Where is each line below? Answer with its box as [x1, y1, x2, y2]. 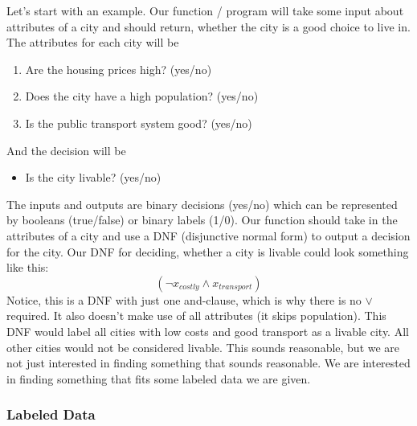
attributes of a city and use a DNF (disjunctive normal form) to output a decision [6, 227, 411, 244]
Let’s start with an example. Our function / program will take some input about [6, 2, 404, 18]
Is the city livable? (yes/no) [25, 169, 161, 186]
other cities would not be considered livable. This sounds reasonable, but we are [6, 338, 400, 355]
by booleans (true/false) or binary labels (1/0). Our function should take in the [6, 211, 398, 228]
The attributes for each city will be [6, 34, 179, 51]
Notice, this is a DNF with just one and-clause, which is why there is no [6, 291, 362, 308]
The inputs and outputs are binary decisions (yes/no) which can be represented [6, 195, 398, 212]
